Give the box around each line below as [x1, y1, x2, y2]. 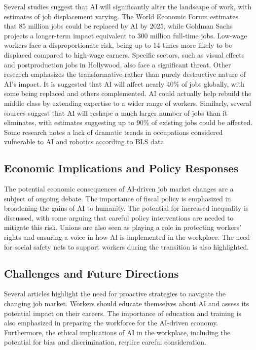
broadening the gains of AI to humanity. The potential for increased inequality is [4, 203, 249, 213]
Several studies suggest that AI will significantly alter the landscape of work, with [4, 1, 252, 11]
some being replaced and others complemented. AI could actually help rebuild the [4, 88, 252, 98]
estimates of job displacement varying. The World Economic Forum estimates [4, 11, 238, 21]
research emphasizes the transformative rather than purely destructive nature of [4, 69, 246, 79]
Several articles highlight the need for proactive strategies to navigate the [4, 288, 226, 299]
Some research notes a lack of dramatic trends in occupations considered [4, 127, 223, 137]
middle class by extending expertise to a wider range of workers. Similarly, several [4, 97, 252, 108]
